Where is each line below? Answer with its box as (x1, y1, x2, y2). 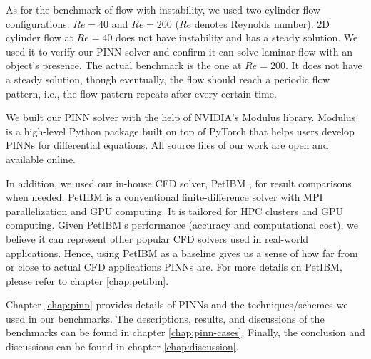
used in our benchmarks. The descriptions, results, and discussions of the (6, 311, 325, 326)
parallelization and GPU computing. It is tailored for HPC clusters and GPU (6, 203, 343, 218)
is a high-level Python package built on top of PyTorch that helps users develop (6, 123, 355, 138)
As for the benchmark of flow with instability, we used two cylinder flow (6, 2, 320, 16)
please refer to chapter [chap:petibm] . (6, 273, 169, 288)
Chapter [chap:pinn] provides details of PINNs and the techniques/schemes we (6, 297, 348, 312)
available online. (6, 151, 76, 166)
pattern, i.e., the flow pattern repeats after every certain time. (6, 85, 277, 100)
